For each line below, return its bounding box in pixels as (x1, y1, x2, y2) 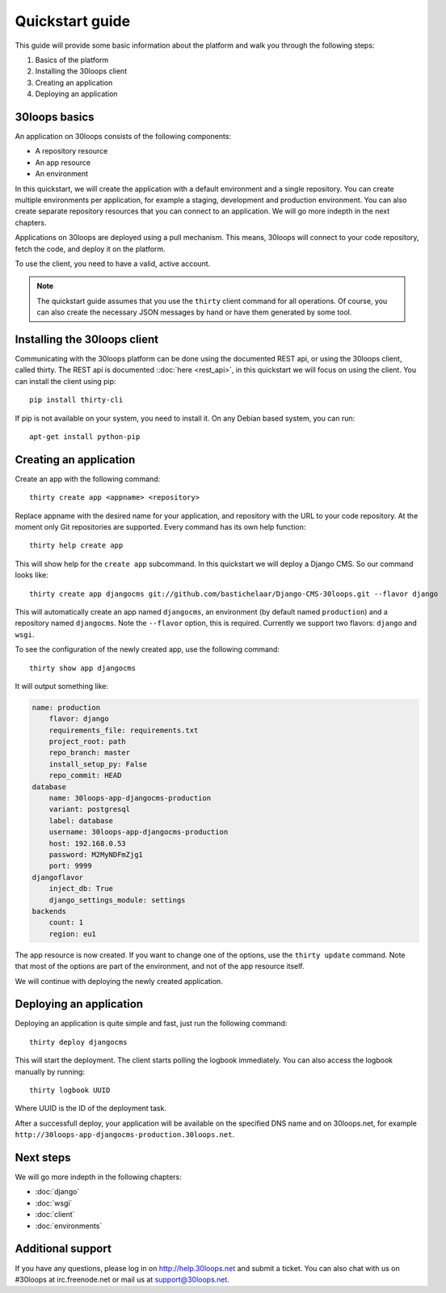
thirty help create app (29, 541, 124, 550)
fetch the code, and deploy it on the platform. (15, 243, 166, 254)
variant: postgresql (48, 805, 131, 814)
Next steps (15, 1151, 71, 1164)
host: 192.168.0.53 (48, 839, 127, 848)
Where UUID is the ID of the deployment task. (15, 1104, 167, 1113)
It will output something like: (15, 681, 109, 691)
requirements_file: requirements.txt (48, 725, 199, 735)
